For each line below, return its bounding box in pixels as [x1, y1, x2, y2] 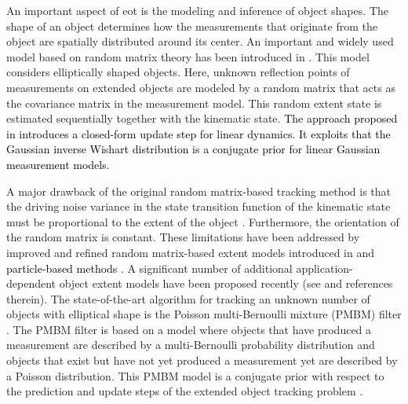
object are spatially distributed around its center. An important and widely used [6, 33, 394, 50]
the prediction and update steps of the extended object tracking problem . [6, 383, 363, 399]
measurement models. [6, 156, 110, 172]
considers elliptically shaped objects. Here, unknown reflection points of [6, 64, 350, 80]
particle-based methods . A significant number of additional [6, 259, 293, 276]
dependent [6, 275, 56, 292]
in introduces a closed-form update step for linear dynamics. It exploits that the [6, 125, 391, 141]
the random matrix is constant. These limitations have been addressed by [6, 229, 360, 245]
